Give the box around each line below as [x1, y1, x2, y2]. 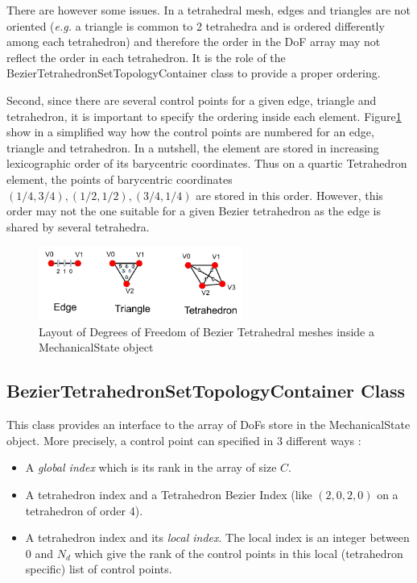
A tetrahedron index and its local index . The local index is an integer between [25, 529, 410, 546]
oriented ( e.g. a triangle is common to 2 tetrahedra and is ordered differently [6, 17, 385, 34]
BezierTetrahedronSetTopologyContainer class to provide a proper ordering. [6, 65, 381, 81]
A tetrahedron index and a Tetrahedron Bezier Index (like [25, 486, 312, 503]
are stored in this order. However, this [196, 186, 383, 203]
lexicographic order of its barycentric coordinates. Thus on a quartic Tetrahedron [6, 155, 407, 172]
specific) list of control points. [25, 560, 172, 577]
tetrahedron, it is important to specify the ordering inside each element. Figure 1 [6, 107, 402, 124]
